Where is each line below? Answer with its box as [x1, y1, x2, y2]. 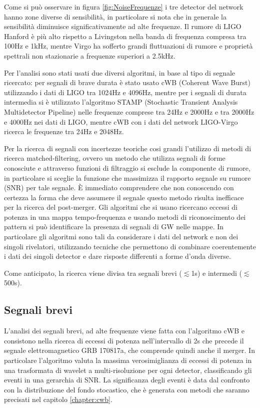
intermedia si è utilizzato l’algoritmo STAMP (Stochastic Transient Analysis [4, 97, 238, 107]
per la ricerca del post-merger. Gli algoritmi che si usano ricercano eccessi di [4, 202, 238, 212]
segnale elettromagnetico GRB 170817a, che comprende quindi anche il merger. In [4, 345, 255, 355]
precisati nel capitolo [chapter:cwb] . [4, 394, 112, 404]
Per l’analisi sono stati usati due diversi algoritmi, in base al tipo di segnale [4, 67, 235, 78]
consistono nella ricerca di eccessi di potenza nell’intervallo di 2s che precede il [4, 335, 244, 345]
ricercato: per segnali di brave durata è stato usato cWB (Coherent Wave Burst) [4, 77, 250, 88]
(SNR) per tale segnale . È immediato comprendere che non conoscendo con [4, 182, 234, 193]
